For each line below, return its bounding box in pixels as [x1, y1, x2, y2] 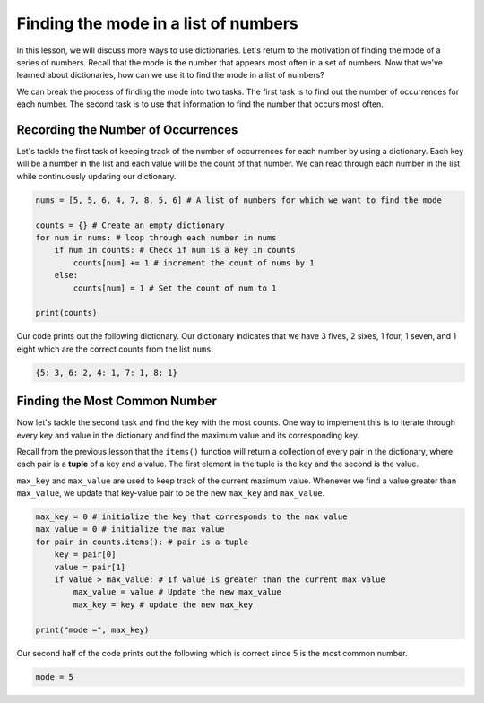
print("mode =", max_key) [35, 624, 150, 635]
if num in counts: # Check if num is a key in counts [54, 245, 296, 256]
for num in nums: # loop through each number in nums [35, 232, 277, 242]
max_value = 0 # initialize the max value [35, 525, 225, 534]
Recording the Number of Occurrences [16, 122, 238, 137]
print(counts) [35, 308, 98, 318]
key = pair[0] [54, 550, 117, 560]
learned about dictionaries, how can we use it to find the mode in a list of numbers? [16, 70, 324, 81]
